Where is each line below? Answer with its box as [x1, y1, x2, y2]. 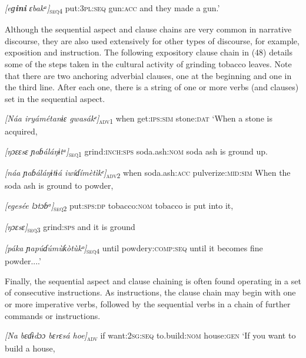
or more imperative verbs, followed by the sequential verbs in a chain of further [5, 298, 291, 310]
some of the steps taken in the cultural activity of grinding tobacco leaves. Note [5, 57, 292, 70]
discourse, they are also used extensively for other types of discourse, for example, [5, 34, 300, 47]
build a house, [5, 342, 55, 354]
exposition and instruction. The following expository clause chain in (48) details [5, 46, 292, 58]
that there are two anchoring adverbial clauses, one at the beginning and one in [5, 69, 292, 81]
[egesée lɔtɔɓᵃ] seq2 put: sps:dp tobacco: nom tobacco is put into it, [5, 199, 234, 213]
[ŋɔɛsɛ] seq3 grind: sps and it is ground [5, 220, 135, 234]
